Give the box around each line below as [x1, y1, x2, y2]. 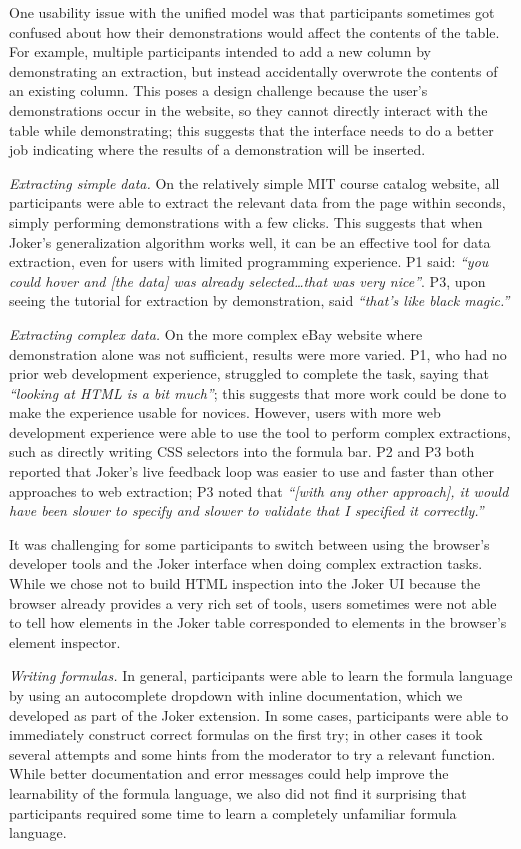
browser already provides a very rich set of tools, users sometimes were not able [9, 592, 497, 613]
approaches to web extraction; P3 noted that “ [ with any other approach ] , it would [9, 480, 509, 501]
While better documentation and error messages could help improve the [9, 763, 449, 784]
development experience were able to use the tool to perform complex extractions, [9, 421, 511, 442]
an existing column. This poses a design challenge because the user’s [9, 80, 428, 101]
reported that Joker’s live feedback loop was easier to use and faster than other [9, 461, 494, 482]
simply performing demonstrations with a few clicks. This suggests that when [9, 211, 483, 232]
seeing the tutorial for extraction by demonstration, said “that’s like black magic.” [9, 290, 510, 311]
